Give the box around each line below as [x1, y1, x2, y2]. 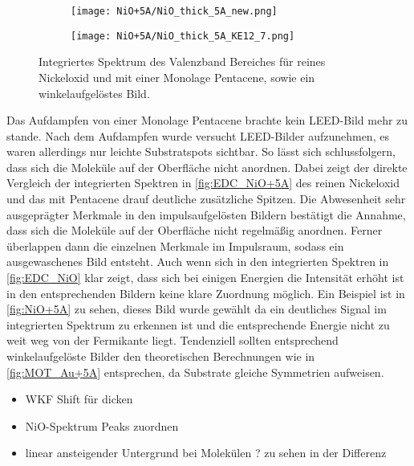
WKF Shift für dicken [25, 390, 133, 407]
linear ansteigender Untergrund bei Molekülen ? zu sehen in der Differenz [25, 444, 387, 461]
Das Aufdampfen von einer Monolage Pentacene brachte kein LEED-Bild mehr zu [6, 112, 408, 129]
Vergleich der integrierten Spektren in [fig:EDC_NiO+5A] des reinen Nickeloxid [6, 174, 400, 191]
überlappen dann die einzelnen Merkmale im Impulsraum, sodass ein [6, 237, 344, 254]
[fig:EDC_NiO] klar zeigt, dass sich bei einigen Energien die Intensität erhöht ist [6, 269, 404, 286]
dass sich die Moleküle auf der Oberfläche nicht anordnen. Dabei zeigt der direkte [6, 158, 408, 175]
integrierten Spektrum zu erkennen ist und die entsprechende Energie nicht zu [6, 316, 390, 333]
